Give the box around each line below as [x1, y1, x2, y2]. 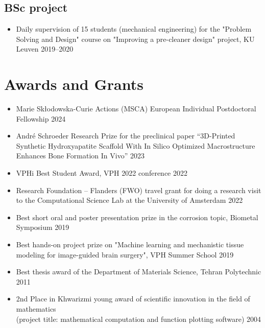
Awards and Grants [4, 74, 143, 95]
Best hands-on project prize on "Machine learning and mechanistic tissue [16, 239, 244, 250]
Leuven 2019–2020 [16, 43, 74, 54]
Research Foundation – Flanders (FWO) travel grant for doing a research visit [16, 184, 261, 195]
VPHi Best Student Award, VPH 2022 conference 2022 [16, 168, 187, 178]
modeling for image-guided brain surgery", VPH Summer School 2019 [16, 249, 234, 260]
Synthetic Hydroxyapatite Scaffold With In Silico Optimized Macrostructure [16, 140, 255, 151]
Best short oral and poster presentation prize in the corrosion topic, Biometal [16, 212, 258, 222]
